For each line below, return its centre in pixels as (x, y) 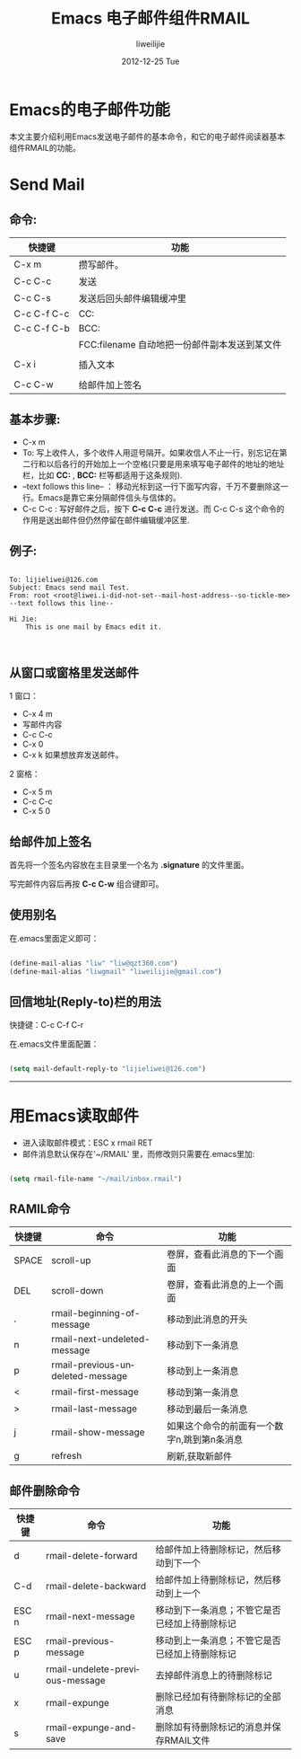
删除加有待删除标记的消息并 (214, 1727)
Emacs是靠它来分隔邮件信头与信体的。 (109, 497)
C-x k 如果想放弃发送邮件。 (73, 755)
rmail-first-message (95, 1392)
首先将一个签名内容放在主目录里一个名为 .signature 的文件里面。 (129, 864)
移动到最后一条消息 (207, 1409)
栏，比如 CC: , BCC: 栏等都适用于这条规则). (102, 475)
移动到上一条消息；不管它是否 (219, 1640)
